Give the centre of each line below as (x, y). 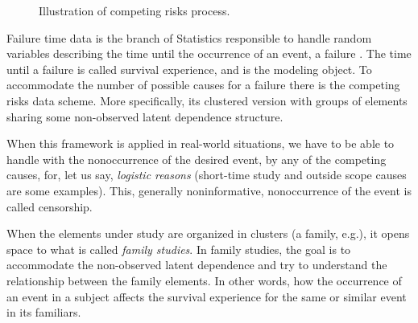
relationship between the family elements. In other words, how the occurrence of (204, 280)
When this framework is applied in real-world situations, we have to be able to (201, 143)
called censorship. (50, 206)
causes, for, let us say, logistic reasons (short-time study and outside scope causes (207, 175)
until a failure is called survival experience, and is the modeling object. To (189, 69)
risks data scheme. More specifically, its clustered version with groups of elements (207, 100)
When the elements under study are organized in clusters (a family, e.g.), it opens (208, 233)
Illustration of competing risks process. (135, 10)
